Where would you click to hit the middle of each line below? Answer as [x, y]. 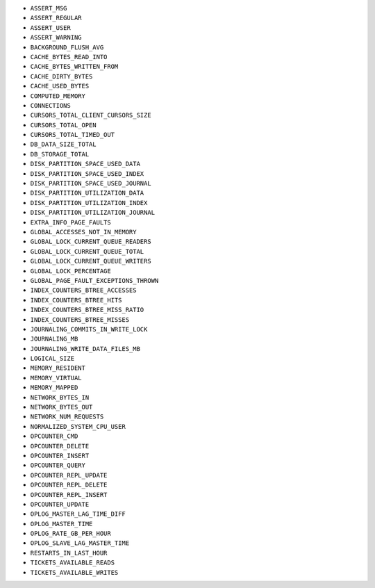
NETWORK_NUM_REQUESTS [67, 417]
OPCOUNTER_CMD [54, 436]
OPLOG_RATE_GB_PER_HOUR [70, 534]
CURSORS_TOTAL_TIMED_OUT [72, 135]
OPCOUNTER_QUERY [58, 465]
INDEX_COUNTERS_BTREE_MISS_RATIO [87, 310]
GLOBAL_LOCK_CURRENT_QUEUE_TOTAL [87, 251]
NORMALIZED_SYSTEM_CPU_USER [78, 426]
